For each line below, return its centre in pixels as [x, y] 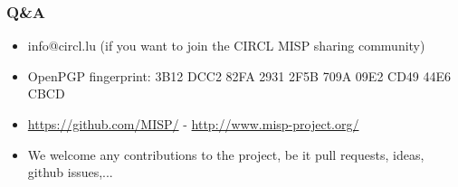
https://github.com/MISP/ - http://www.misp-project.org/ [193, 124]
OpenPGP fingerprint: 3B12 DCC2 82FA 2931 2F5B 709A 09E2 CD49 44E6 [239, 75]
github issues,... [70, 172]
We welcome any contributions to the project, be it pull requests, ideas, [226, 154]
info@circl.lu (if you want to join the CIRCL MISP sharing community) [226, 46]
